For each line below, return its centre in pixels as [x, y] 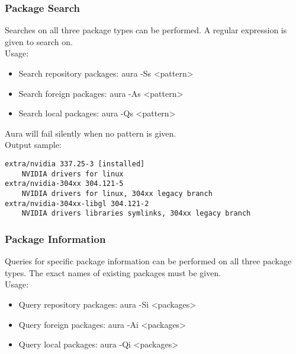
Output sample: [33, 145]
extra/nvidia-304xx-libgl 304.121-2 [77, 203]
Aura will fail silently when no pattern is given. [91, 133]
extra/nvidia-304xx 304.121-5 [64, 184]
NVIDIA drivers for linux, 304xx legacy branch [117, 193]
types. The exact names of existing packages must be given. [113, 272]
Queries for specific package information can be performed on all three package [148, 261]
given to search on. [39, 41]
